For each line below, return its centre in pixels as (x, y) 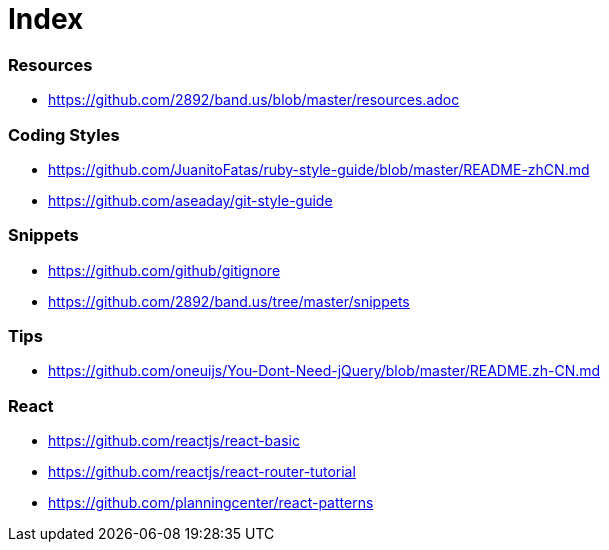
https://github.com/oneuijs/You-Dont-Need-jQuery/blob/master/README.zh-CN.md (324, 371)
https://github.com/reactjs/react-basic (174, 441)
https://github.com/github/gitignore (164, 270)
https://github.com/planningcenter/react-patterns (211, 503)
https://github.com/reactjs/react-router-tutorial (202, 472)
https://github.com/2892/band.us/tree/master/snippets (229, 301)
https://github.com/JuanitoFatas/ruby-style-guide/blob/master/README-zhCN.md (319, 169)
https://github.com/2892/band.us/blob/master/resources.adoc (254, 100)
